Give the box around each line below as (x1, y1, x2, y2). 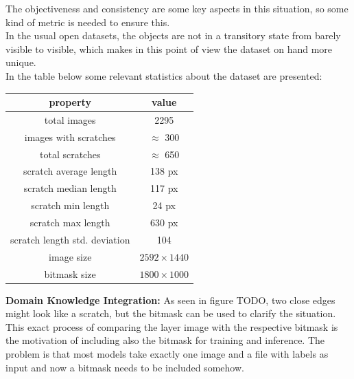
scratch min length (31, 198, 110, 213)
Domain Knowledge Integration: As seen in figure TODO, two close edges (5, 292, 335, 307)
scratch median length (23, 181, 117, 195)
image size (49, 249, 92, 263)
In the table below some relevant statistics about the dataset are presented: (5, 68, 322, 83)
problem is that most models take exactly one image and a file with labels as (5, 346, 329, 360)
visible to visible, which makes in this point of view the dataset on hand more (5, 41, 333, 56)
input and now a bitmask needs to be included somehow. (5, 360, 244, 374)
